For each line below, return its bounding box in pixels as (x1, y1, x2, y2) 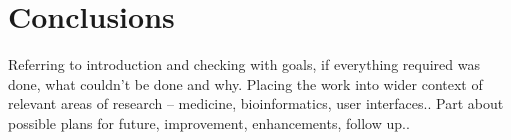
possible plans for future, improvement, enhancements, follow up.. (8, 112, 410, 133)
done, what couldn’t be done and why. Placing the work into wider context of (8, 73, 483, 94)
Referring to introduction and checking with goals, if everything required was (8, 54, 480, 75)
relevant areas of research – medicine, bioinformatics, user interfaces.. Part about (8, 93, 504, 114)
